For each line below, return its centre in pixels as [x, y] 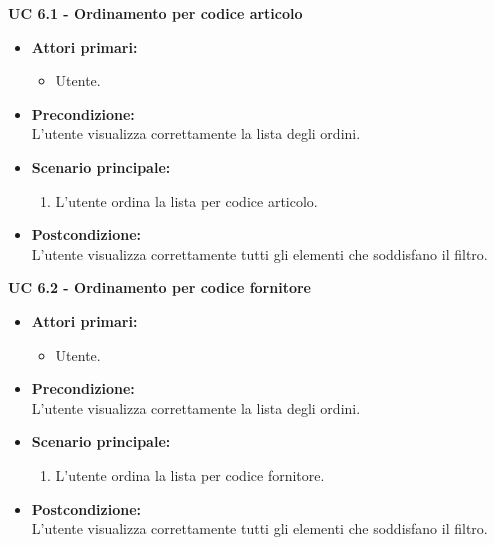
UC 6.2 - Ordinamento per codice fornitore [159, 287]
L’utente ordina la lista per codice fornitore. [190, 474]
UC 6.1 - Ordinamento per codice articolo [155, 13]
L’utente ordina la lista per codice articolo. [186, 200]
